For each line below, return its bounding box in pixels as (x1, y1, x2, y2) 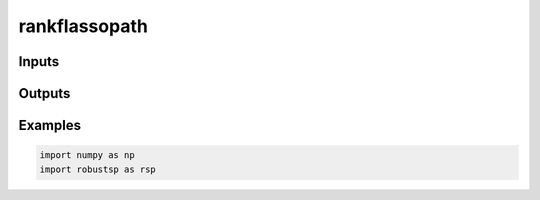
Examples (18, 117, 82, 134)
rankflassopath (18, 15, 149, 37)
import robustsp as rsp (39, 163, 157, 175)
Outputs (18, 85, 71, 102)
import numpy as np (39, 150, 135, 161)
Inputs (18, 53, 60, 70)
